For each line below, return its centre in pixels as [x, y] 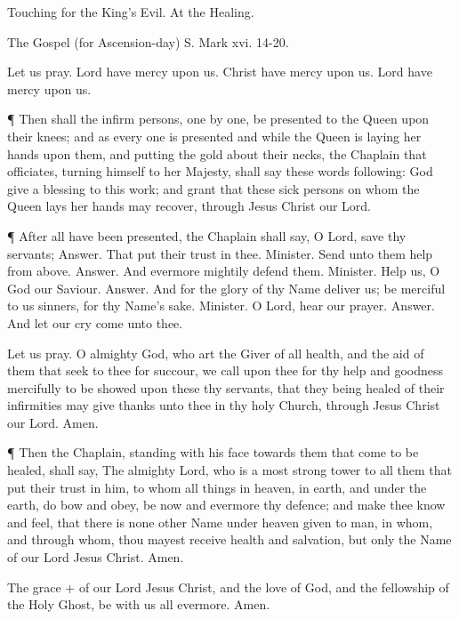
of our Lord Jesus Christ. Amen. [96, 557]
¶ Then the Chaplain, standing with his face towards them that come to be [213, 452]
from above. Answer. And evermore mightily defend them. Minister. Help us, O [224, 271]
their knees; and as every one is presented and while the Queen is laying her [214, 136]
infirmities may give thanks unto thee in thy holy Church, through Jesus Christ [224, 405]
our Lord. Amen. [53, 422]
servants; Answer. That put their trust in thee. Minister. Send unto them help [220, 253]
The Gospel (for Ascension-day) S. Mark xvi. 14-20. [148, 41]
